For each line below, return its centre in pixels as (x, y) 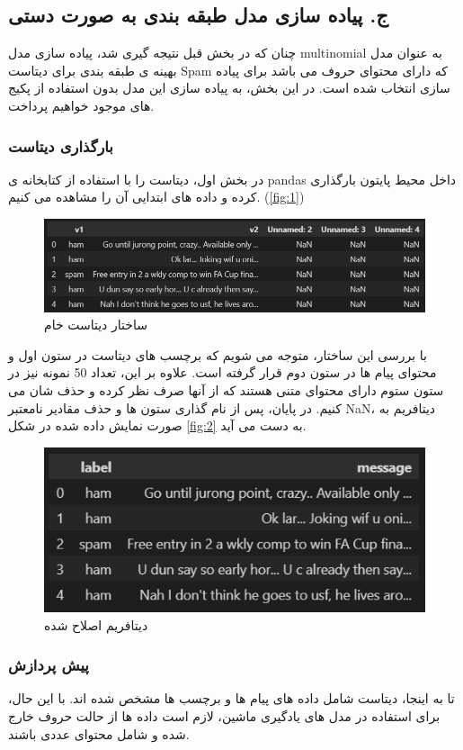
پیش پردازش (49, 665)
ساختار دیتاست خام (96, 325)
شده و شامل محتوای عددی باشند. (99, 733)
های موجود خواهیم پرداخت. (81, 105)
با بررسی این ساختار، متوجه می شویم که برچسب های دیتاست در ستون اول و (218, 354)
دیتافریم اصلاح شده (96, 624)
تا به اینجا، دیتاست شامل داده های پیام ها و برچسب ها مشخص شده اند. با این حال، (231, 698)
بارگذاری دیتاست (61, 145)
